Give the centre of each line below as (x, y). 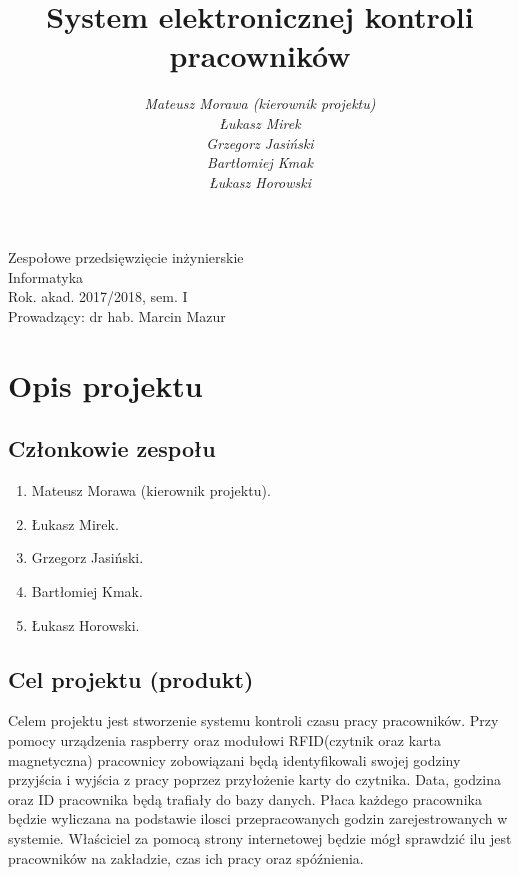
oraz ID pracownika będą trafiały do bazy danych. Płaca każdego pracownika (245, 798)
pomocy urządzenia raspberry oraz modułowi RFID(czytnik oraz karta (225, 740)
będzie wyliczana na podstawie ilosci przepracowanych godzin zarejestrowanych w (258, 818)
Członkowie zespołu (112, 448)
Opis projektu (105, 384)
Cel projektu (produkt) (131, 678)
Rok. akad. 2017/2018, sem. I (98, 296)
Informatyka (46, 276)
